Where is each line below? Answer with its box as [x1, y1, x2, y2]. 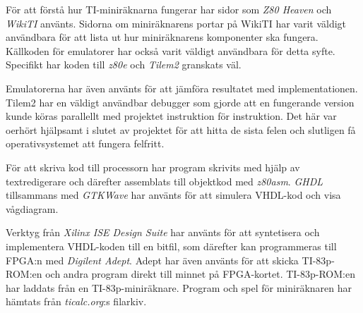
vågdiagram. [6, 201, 59, 216]
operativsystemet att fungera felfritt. [6, 136, 165, 151]
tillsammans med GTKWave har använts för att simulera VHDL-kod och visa [6, 188, 341, 202]
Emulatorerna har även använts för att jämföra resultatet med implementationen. [6, 80, 358, 95]
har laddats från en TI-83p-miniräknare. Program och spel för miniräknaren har [6, 280, 352, 295]
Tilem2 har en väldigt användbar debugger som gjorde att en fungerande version [6, 94, 355, 109]
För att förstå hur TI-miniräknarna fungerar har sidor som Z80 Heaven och [6, 2, 332, 16]
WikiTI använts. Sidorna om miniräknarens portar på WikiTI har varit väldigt [6, 16, 347, 30]
